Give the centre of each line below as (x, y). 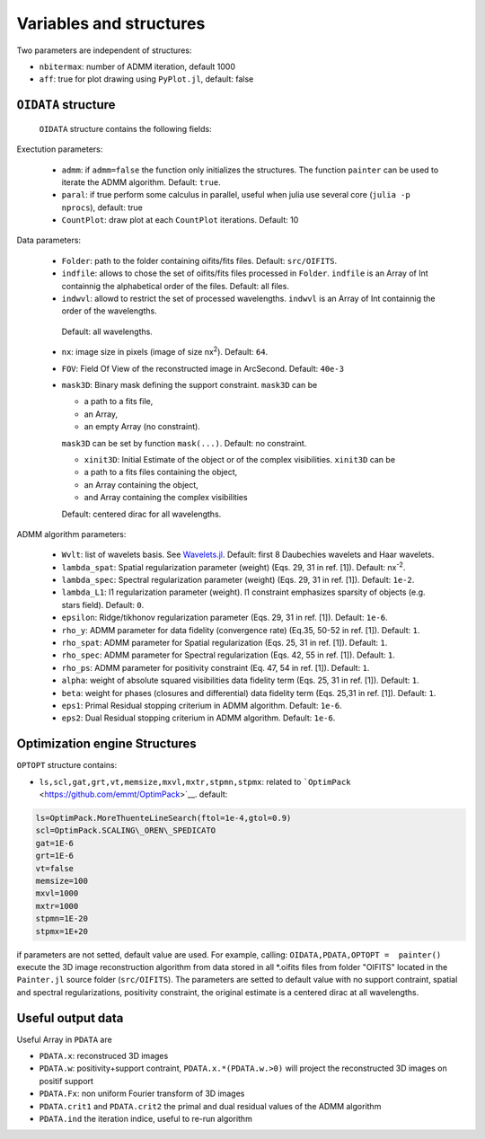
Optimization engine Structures (106, 744)
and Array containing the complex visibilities (166, 498)
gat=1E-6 (55, 843)
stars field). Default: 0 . (103, 605)
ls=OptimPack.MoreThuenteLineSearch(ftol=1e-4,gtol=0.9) (163, 818)
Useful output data (70, 1018)
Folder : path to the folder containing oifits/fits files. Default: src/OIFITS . (199, 260)
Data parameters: (48, 240)
